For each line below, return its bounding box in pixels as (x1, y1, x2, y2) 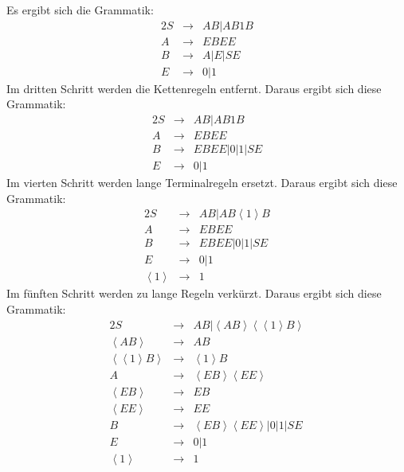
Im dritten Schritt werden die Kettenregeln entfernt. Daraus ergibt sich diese (6, 80, 382, 96)
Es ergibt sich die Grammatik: (6, 2, 154, 18)
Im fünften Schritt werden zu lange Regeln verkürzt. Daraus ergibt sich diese (6, 285, 382, 302)
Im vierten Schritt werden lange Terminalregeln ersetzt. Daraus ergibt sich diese (6, 174, 398, 191)
